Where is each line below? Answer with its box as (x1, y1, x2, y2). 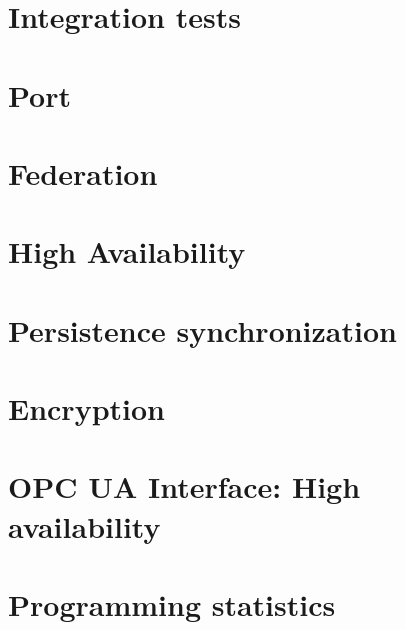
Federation (8, 152, 158, 193)
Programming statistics (8, 584, 336, 624)
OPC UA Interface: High (8, 466, 361, 507)
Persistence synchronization (8, 309, 397, 350)
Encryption (8, 388, 165, 429)
